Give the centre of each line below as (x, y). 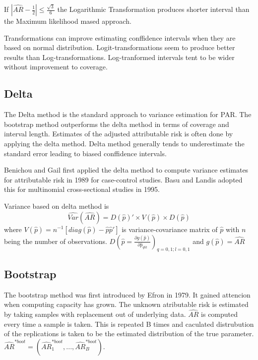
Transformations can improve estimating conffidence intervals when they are (120, 37)
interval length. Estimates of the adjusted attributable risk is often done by (119, 134)
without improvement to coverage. (56, 67)
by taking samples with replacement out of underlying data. (95, 314)
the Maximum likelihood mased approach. (68, 21)
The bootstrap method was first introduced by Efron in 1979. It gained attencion (127, 294)
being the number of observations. (56, 241)
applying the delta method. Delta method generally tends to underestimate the (124, 143)
